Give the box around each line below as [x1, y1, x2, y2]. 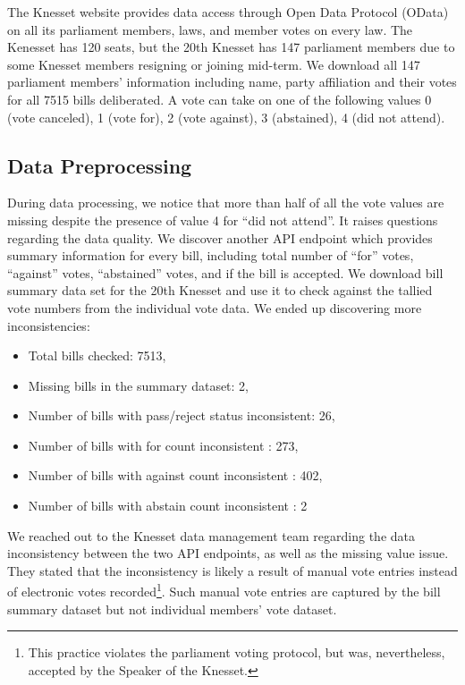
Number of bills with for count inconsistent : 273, [28, 436, 299, 454]
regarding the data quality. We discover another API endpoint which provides [7, 228, 433, 247]
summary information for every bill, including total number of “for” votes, [7, 246, 414, 265]
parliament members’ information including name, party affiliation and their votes [7, 72, 457, 91]
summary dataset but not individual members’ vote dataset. [7, 599, 337, 618]
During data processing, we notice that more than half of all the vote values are [7, 193, 444, 212]
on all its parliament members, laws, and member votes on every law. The [7, 20, 413, 38]
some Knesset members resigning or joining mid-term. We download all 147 [7, 55, 420, 73]
